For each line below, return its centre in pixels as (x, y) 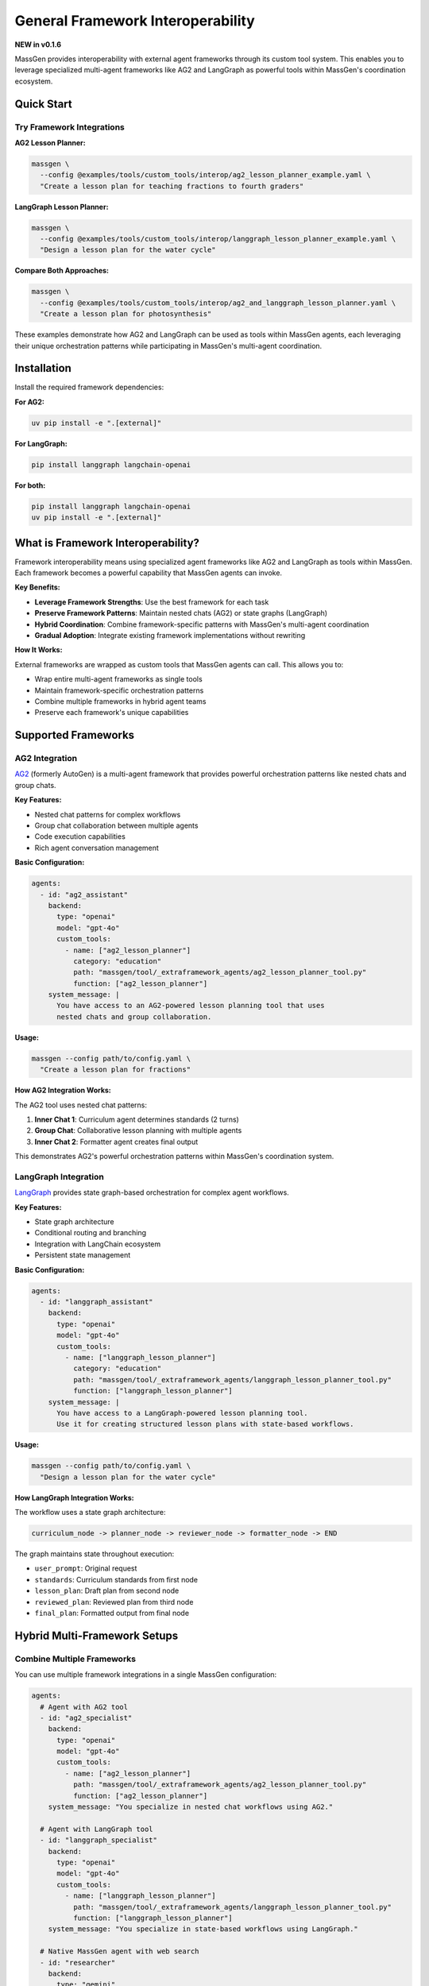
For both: (30, 485)
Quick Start (43, 104)
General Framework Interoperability (135, 21)
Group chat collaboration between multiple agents (116, 825)
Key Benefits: (38, 587)
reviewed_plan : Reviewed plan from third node (114, 1602)
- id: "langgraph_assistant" (97, 1302)
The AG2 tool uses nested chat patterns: (81, 1105)
